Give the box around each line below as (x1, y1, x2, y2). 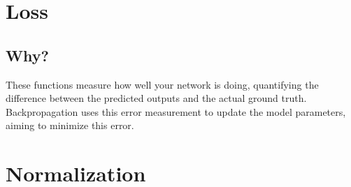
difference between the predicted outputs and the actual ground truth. (6, 91, 307, 105)
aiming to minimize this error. (6, 118, 134, 133)
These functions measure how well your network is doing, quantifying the (6, 77, 319, 91)
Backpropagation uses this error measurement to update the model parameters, (6, 104, 346, 119)
